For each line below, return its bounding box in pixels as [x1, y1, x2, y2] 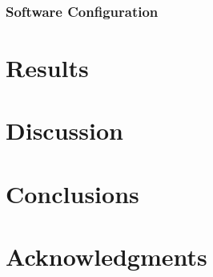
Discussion [6, 114, 123, 147]
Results [6, 51, 89, 84]
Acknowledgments [6, 240, 207, 273]
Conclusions [6, 177, 139, 210]
